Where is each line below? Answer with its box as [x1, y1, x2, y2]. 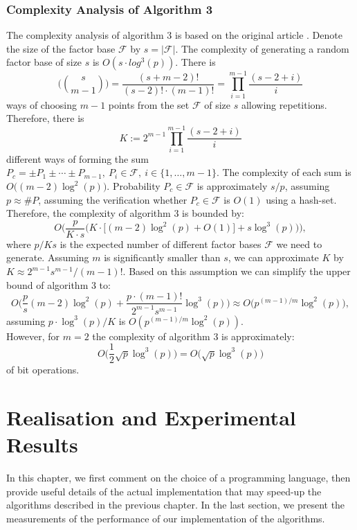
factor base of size [6, 55, 82, 69]
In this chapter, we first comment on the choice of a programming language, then [6, 470, 351, 485]
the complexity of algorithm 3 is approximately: [92, 328, 295, 343]
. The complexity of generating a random [175, 41, 349, 55]
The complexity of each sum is [222, 165, 351, 179]
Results [6, 430, 78, 459]
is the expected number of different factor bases [59, 236, 262, 251]
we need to [276, 236, 322, 251]
